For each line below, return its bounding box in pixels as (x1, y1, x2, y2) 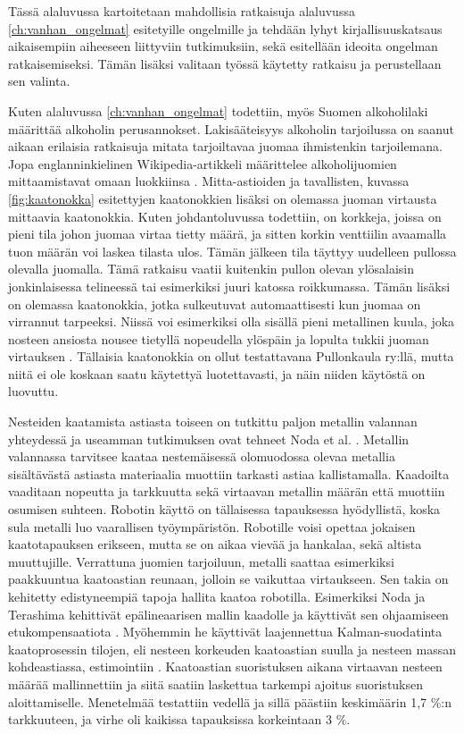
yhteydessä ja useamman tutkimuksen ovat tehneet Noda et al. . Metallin (8, 429, 410, 448)
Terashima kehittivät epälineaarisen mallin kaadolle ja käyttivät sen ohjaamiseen (8, 604, 449, 623)
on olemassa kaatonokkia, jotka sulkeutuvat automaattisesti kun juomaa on (8, 294, 421, 313)
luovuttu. (8, 382, 59, 401)
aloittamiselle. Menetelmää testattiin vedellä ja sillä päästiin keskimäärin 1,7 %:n (8, 692, 452, 711)
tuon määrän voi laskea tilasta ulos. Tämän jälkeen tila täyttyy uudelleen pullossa (8, 241, 457, 260)
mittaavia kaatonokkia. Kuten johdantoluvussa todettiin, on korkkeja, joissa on (8, 207, 442, 225)
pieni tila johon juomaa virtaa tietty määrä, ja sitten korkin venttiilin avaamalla (8, 224, 447, 243)
